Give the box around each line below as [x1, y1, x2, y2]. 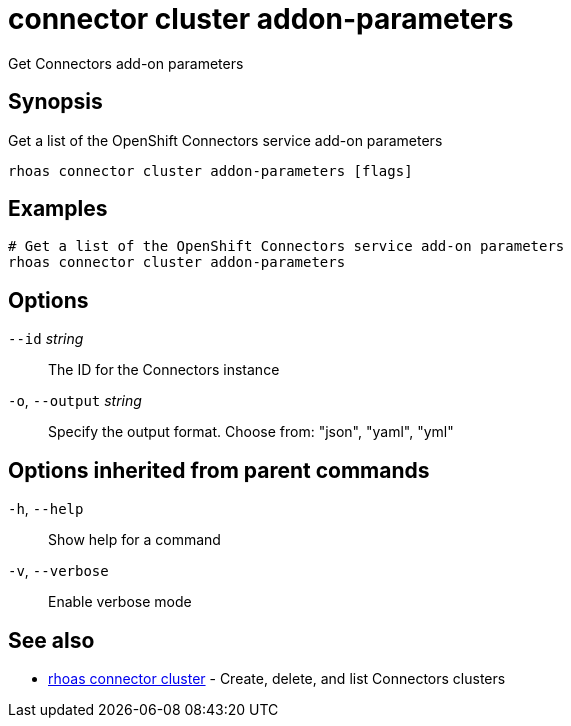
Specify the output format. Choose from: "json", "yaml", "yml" [48, 423, 454, 441]
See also [8, 627, 95, 653]
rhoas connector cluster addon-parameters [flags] [8, 162, 413, 179]
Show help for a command [48, 531, 221, 549]
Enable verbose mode [48, 593, 192, 611]
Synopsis [8, 89, 103, 115]
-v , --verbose [8, 562, 109, 580]
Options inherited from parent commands [8, 457, 430, 483]
